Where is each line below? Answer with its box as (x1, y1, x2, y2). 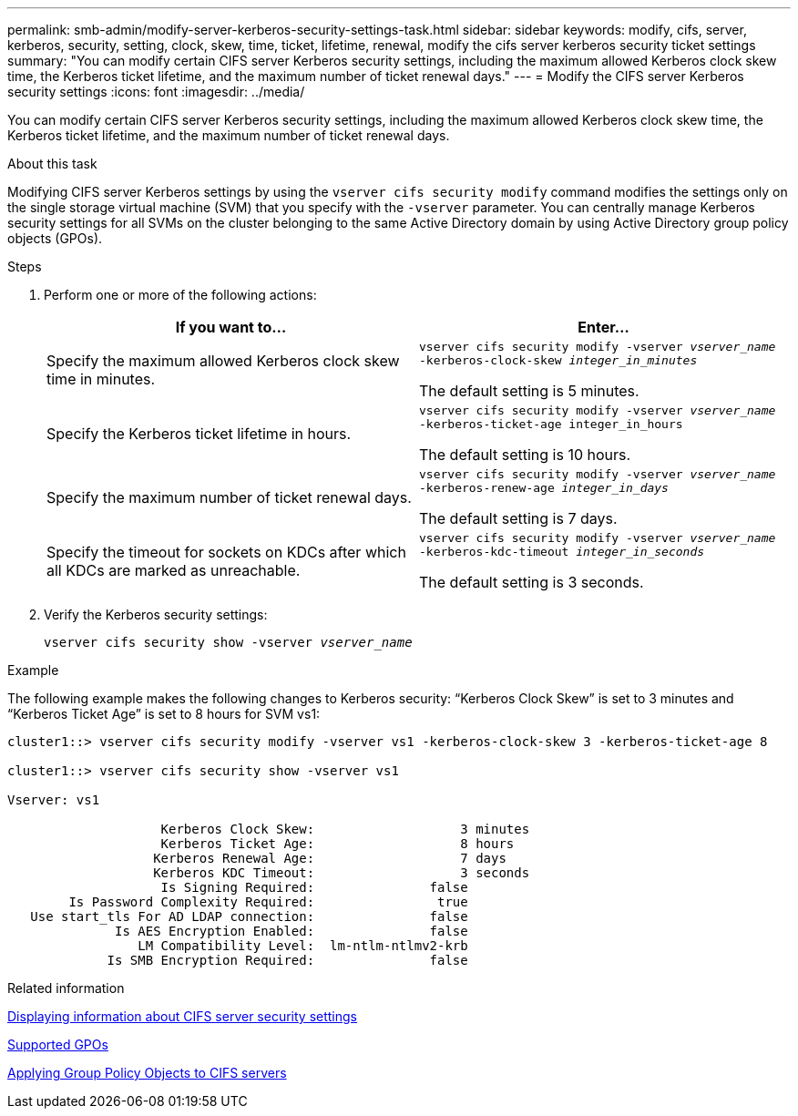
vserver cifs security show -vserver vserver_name (44, 635, 413, 650)
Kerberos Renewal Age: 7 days (153, 851, 506, 865)
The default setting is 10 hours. (419, 445, 631, 464)
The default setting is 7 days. (419, 509, 618, 527)
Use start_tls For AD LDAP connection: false (30, 909, 468, 924)
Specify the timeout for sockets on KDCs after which (46, 543, 406, 561)
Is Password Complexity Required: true (68, 895, 468, 909)
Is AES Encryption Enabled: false (115, 924, 468, 938)
